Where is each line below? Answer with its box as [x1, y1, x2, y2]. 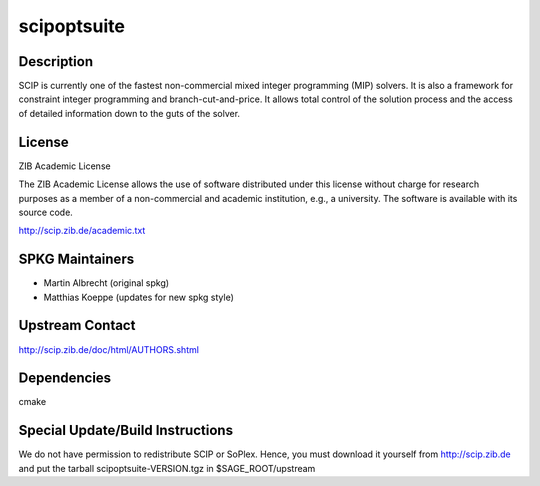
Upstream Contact [18, 317, 136, 334]
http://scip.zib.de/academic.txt [18, 225, 146, 237]
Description [18, 53, 94, 70]
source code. [18, 206, 74, 218]
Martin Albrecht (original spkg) [43, 277, 170, 289]
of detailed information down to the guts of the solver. [18, 107, 240, 119]
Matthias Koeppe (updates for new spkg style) [43, 291, 234, 303]
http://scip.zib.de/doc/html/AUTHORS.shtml [18, 343, 200, 355]
